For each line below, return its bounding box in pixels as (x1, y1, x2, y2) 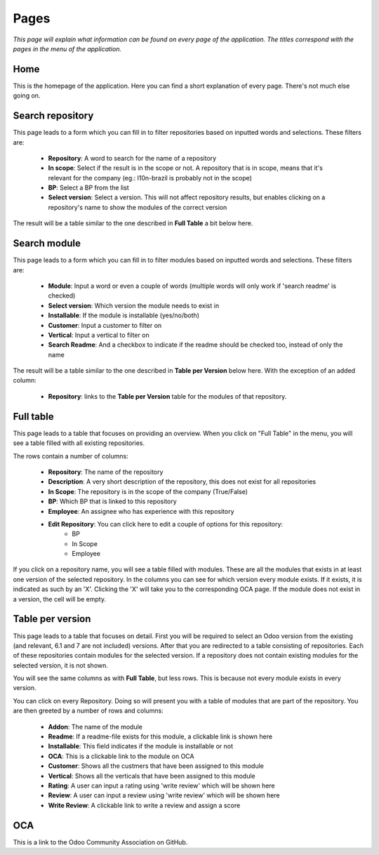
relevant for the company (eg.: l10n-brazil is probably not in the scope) (48, 173, 253, 182)
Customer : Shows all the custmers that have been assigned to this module (48, 762, 265, 770)
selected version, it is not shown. (13, 661, 109, 670)
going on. (13, 91, 41, 100)
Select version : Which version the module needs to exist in (48, 301, 220, 310)
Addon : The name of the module (48, 722, 143, 731)
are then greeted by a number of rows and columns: (13, 706, 164, 715)
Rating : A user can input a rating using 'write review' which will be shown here (48, 781, 275, 790)
